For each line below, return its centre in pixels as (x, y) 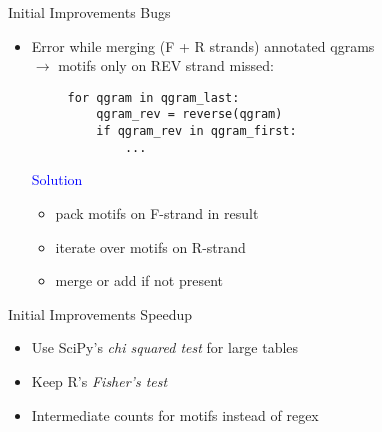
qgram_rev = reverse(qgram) (189, 114)
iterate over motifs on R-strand (150, 246)
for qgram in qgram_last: (153, 97)
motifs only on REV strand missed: (166, 65)
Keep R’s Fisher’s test (99, 380)
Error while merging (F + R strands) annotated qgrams (203, 45)
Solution (57, 179)
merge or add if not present (139, 280)
